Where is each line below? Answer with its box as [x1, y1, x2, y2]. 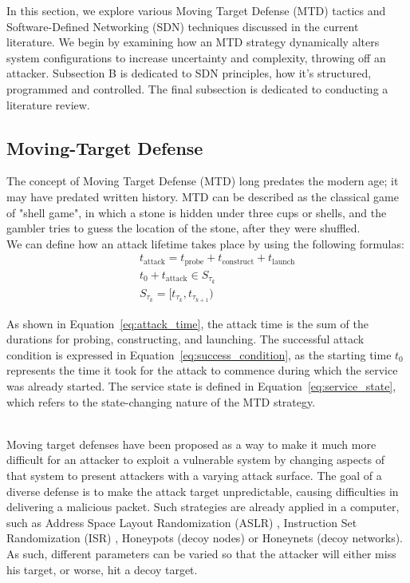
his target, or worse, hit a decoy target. [6, 561, 198, 577]
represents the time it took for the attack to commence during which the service [6, 362, 398, 379]
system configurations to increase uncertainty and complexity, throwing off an [6, 49, 386, 65]
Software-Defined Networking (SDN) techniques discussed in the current [6, 18, 359, 34]
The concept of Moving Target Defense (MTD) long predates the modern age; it [6, 173, 399, 189]
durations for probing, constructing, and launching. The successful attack [6, 331, 365, 347]
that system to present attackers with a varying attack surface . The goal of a [6, 466, 382, 483]
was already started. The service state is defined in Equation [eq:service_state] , [6, 377, 396, 394]
